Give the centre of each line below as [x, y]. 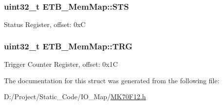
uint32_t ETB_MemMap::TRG [68, 46]
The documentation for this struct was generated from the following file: [112, 80]
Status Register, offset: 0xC [45, 24]
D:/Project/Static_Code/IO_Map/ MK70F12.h [75, 97]
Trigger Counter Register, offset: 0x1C [61, 64]
